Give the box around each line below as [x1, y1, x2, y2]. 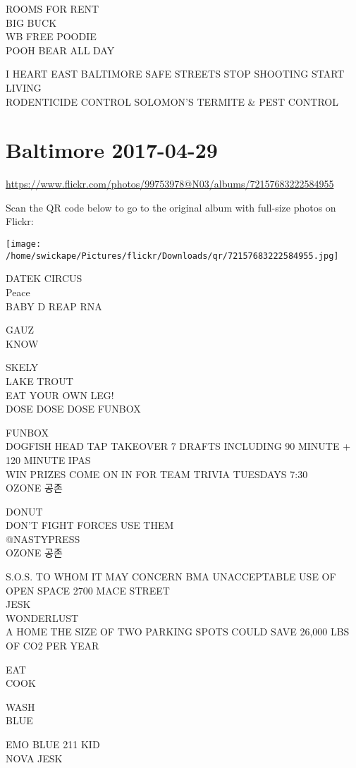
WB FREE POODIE [6, 29, 97, 44]
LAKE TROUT [6, 373, 73, 388]
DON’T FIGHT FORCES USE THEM [6, 518, 174, 532]
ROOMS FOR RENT [6, 1, 99, 16]
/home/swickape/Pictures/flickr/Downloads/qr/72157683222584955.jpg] [6, 250, 339, 261]
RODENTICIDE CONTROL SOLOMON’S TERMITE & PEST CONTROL [6, 94, 338, 109]
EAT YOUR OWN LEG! [6, 387, 114, 402]
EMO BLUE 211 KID [6, 737, 100, 751]
